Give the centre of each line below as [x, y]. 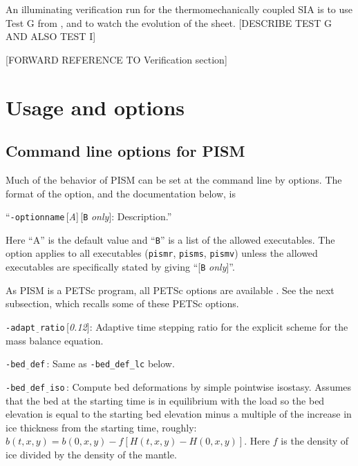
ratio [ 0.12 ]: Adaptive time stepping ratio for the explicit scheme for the [194, 326]
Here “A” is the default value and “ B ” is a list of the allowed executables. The [170, 239]
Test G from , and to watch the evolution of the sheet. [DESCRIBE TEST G [169, 22]
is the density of [315, 441]
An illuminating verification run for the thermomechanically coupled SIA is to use [179, 9]
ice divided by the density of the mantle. [91, 454]
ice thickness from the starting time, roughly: [101, 427]
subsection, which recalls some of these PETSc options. [122, 303]
